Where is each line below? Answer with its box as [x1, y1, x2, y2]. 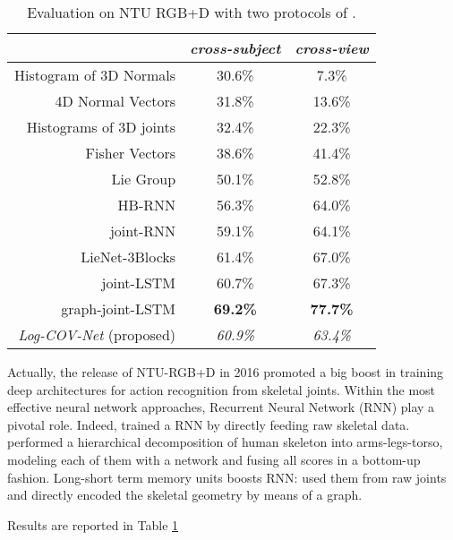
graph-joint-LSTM [61, 298, 176, 319]
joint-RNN [109, 220, 176, 241]
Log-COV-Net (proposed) [18, 324, 176, 345]
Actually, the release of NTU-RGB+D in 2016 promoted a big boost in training [7, 363, 444, 381]
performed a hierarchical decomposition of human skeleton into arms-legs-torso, [7, 433, 443, 451]
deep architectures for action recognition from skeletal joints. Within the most [7, 380, 436, 399]
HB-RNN [117, 194, 176, 215]
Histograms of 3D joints [26, 116, 176, 137]
